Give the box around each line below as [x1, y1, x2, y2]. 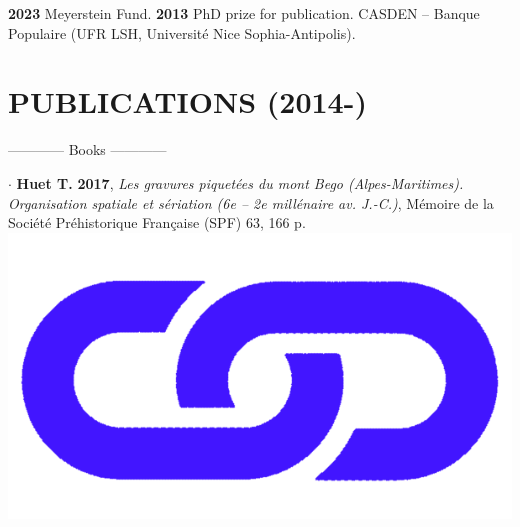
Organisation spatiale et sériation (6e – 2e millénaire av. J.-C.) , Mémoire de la [8, 192, 494, 213]
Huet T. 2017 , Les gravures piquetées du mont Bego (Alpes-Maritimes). [16, 172, 464, 193]
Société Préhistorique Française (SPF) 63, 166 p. [8, 212, 306, 233]
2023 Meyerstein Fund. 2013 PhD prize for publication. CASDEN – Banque [8, 3, 480, 23]
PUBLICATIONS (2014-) [8, 81, 367, 122]
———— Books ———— [8, 139, 167, 160]
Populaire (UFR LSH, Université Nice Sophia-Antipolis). [8, 22, 356, 43]
